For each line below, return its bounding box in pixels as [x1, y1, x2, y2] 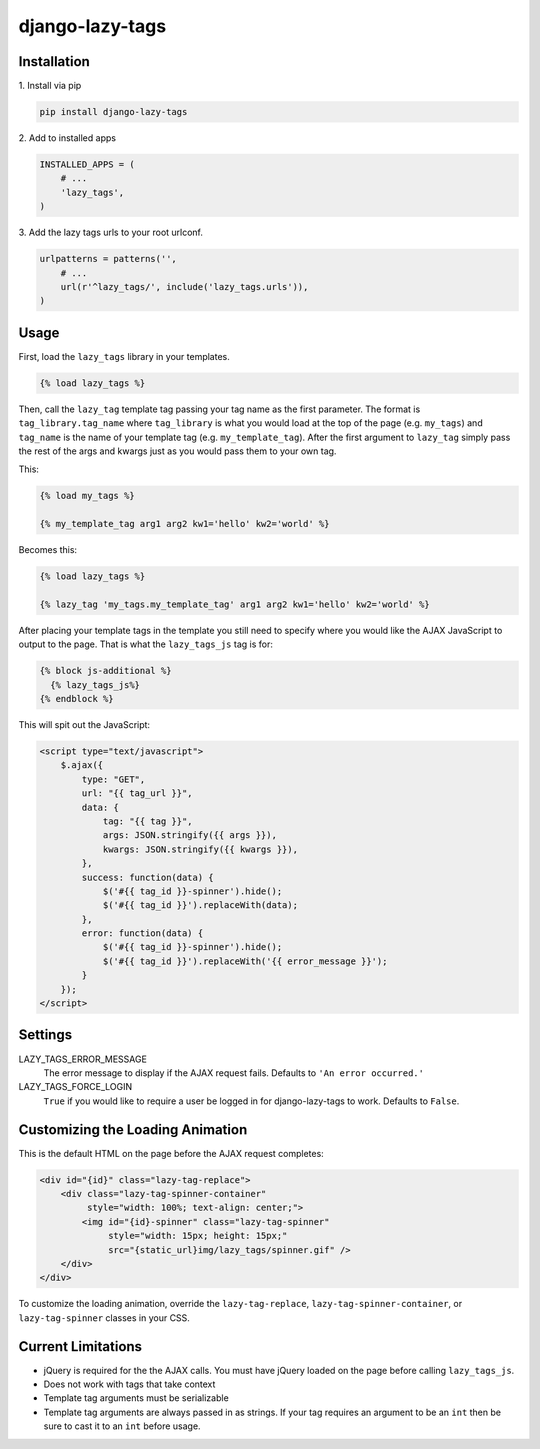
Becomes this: [18, 544, 78, 556]
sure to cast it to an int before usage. [43, 1420, 201, 1432]
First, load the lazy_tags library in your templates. [18, 350, 230, 362]
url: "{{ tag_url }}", [81, 788, 194, 799]
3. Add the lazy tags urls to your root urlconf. [18, 226, 204, 239]
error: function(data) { [81, 928, 204, 939]
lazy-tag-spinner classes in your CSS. [18, 1311, 190, 1324]
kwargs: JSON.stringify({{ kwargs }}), [102, 843, 299, 855]
